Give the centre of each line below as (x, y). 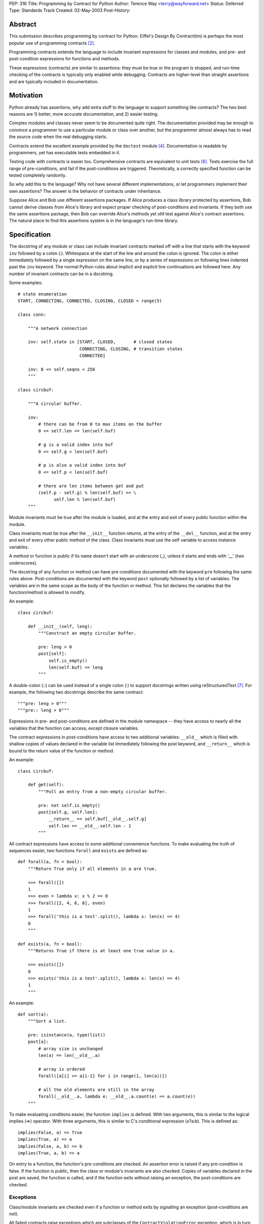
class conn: (32, 314)
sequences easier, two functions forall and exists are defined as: (79, 850)
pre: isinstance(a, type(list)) (66, 1035)
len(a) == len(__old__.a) (69, 1055)
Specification (30, 235)
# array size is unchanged (71, 1048)
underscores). (23, 563)
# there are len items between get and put (91, 486)
